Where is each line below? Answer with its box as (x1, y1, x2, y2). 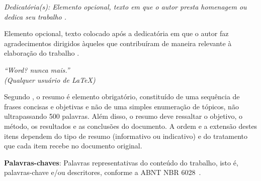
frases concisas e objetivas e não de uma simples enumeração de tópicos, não (4, 101, 239, 111)
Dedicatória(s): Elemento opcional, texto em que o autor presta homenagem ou (4, 2, 247, 12)
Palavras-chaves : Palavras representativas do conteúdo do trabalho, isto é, (4, 157, 238, 167)
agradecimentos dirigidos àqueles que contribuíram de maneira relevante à (4, 38, 232, 48)
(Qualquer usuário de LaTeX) (4, 74, 96, 85)
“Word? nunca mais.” (4, 64, 70, 75)
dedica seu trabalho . (4, 11, 67, 22)
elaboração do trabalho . (4, 48, 79, 58)
